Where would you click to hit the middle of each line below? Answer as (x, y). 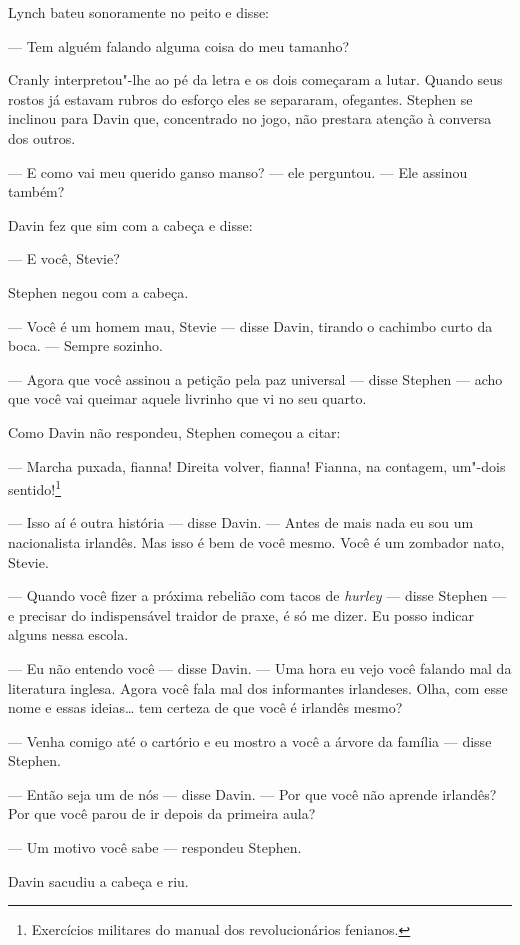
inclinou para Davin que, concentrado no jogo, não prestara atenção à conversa (250, 118)
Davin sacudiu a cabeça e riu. (98, 880)
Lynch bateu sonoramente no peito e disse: (139, 12)
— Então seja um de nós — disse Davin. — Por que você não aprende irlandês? (252, 793)
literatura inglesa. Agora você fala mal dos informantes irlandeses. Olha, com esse (258, 687)
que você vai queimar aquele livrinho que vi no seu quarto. (187, 398)
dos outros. (42, 137)
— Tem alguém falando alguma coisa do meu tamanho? (179, 45)
